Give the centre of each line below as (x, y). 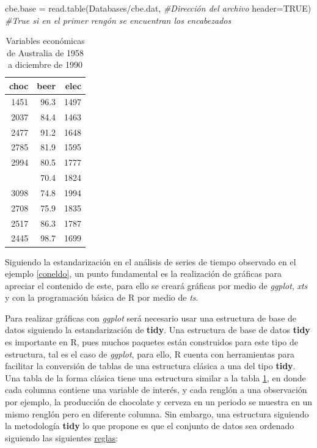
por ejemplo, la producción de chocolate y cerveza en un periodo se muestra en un (159, 402)
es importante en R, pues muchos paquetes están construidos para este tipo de (151, 342)
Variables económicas (45, 41)
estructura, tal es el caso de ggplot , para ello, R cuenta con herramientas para (150, 354)
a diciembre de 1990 (45, 64)
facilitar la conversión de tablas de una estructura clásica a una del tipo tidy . (150, 366)
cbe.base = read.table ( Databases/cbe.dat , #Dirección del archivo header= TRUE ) (158, 8)
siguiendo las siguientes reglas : (62, 437)
